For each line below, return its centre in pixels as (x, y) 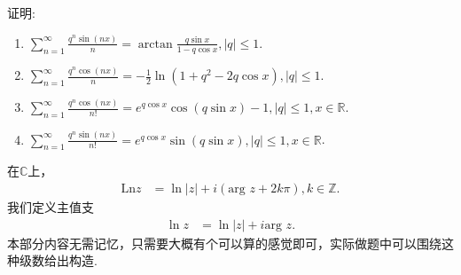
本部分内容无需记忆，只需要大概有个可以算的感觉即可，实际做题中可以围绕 (224, 243)
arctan (155, 44)
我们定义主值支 (51, 207)
